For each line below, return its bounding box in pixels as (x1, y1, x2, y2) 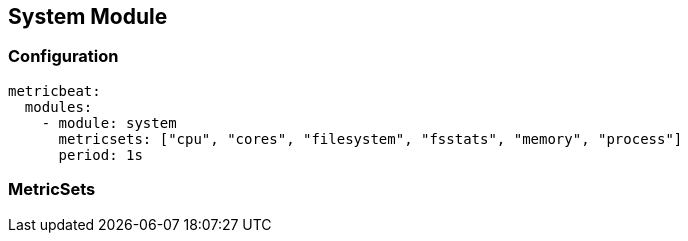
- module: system (41, 114, 177, 131)
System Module (8, 4, 168, 29)
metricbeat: (8, 82, 101, 99)
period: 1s (58, 146, 143, 163)
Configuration (8, 46, 119, 67)
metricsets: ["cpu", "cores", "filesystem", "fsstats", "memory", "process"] (58, 130, 683, 147)
